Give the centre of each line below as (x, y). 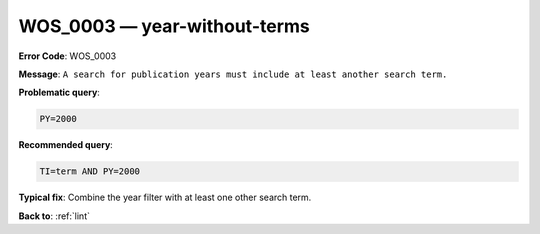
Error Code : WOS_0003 (67, 56)
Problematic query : (59, 92)
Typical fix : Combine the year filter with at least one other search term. (165, 197)
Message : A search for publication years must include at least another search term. (233, 74)
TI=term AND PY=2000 (89, 171)
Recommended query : (66, 145)
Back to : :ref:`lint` (54, 216)
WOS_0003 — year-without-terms (164, 26)
